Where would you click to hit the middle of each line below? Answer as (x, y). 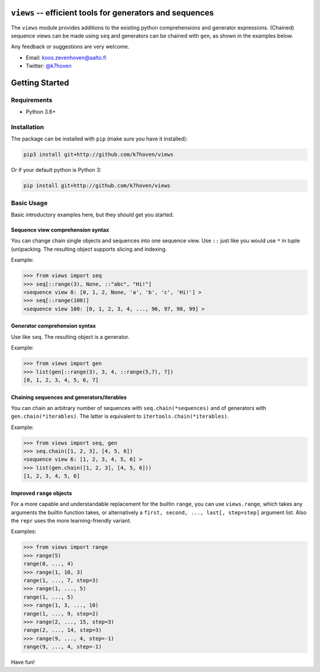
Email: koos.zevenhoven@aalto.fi (66, 57)
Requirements (32, 100)
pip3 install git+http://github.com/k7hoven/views (99, 155)
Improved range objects (41, 493)
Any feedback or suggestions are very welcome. (70, 47)
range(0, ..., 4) (49, 564)
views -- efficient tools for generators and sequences (113, 13)
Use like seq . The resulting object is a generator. (70, 337)
